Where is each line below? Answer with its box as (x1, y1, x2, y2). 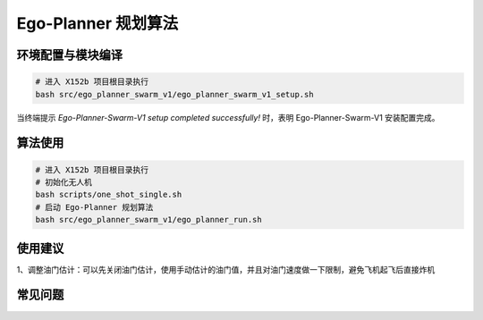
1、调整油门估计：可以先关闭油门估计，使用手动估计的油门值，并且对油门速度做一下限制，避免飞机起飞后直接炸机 (16, 264, 436, 274)
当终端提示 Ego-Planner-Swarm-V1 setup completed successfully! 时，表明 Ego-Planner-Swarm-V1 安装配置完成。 (16, 112, 440, 122)
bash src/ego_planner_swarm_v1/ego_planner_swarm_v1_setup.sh (35, 89, 314, 99)
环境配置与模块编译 (16, 47, 123, 63)
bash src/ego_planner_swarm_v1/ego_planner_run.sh (35, 215, 263, 225)
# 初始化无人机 (35, 177, 93, 187)
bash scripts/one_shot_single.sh (35, 189, 182, 200)
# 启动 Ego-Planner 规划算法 (35, 202, 154, 212)
